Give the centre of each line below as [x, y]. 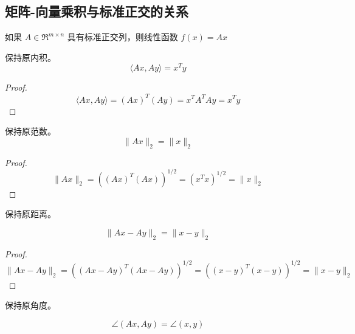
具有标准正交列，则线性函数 [122, 37]
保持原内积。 [30, 57]
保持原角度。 [30, 305]
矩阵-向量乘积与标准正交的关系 [97, 11]
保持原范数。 [30, 131]
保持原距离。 [30, 214]
